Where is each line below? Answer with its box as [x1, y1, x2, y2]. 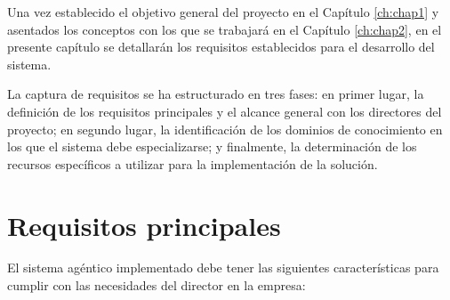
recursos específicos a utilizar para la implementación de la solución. [7, 154, 378, 173]
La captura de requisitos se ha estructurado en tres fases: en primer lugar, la [7, 85, 424, 103]
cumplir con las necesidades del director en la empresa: [7, 276, 306, 295]
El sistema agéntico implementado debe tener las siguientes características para [7, 258, 439, 277]
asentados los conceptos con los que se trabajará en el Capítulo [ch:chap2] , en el [7, 20, 442, 38]
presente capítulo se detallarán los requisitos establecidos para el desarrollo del [7, 37, 435, 56]
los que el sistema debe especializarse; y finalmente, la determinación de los [7, 137, 417, 156]
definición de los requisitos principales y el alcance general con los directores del [7, 101, 442, 120]
